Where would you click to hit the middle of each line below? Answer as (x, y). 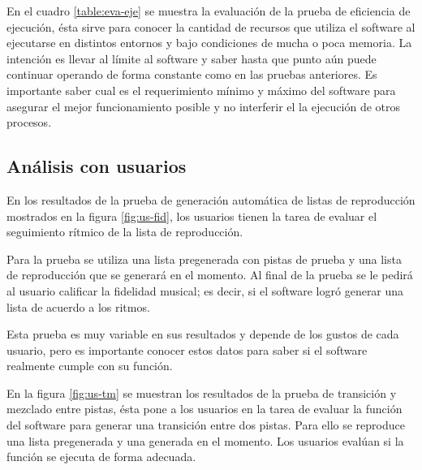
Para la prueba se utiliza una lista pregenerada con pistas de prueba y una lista (204, 259)
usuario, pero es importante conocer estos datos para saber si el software (187, 349)
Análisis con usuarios (97, 166)
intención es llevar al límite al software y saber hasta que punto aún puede (192, 58)
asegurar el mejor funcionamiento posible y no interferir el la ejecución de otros (204, 106)
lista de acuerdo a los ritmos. (78, 306)
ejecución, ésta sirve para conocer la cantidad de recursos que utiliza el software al (211, 26)
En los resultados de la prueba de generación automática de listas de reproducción (211, 199)
